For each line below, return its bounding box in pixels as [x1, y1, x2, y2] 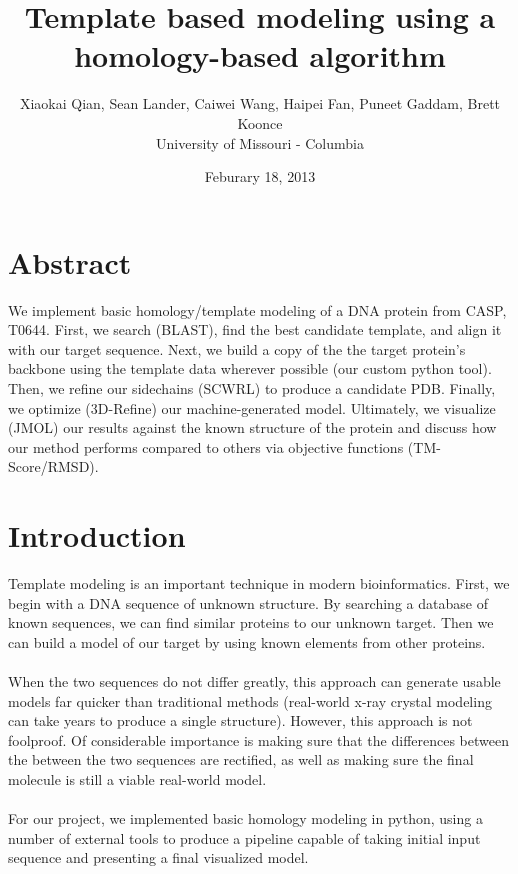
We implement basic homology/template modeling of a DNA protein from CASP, [8, 299, 507, 320]
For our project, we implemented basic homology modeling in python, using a [8, 808, 483, 829]
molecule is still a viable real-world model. [8, 769, 267, 790]
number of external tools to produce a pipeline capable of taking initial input [8, 827, 481, 848]
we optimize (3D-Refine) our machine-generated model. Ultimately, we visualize [8, 397, 496, 418]
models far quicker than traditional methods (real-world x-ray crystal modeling [8, 690, 492, 711]
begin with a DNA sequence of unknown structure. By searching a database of [8, 592, 488, 613]
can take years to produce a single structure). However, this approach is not [8, 710, 473, 731]
